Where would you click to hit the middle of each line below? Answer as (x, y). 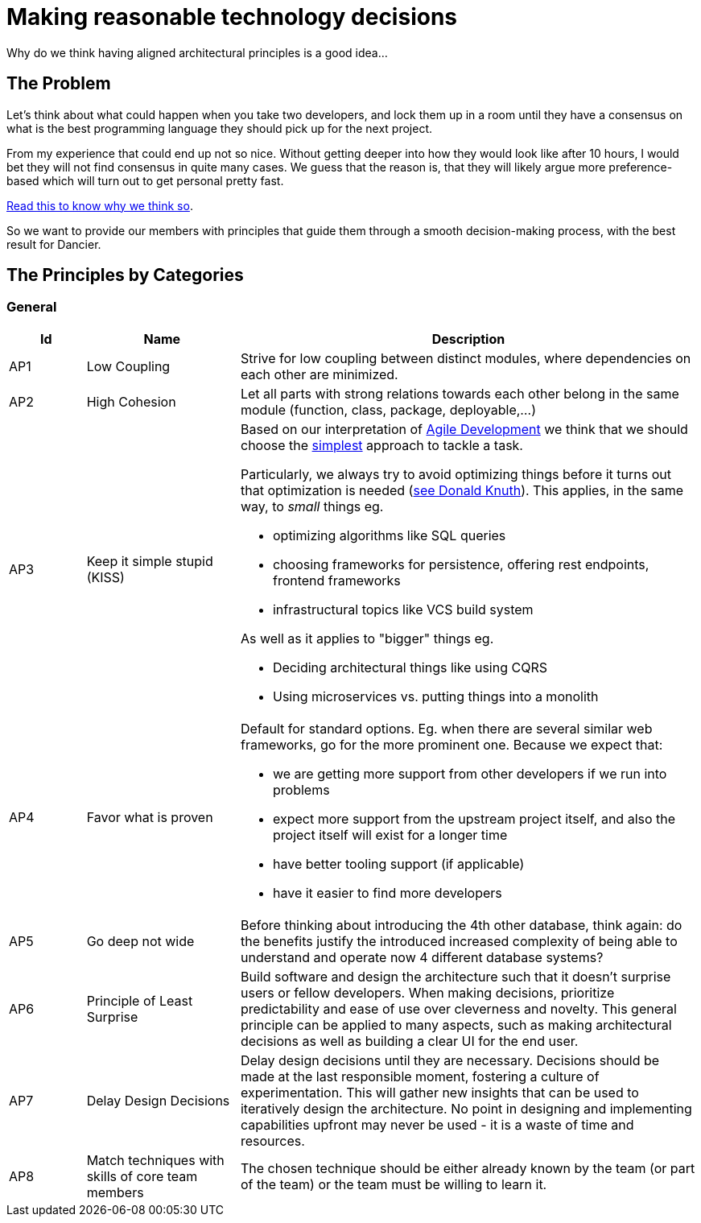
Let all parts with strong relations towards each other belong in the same (460, 393)
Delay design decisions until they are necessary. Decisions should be (450, 1060)
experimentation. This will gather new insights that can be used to (439, 1092)
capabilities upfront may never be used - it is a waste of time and (437, 1124)
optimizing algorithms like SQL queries (389, 535)
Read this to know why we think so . (100, 205)
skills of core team (142, 1176)
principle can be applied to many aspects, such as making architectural (456, 1025)
